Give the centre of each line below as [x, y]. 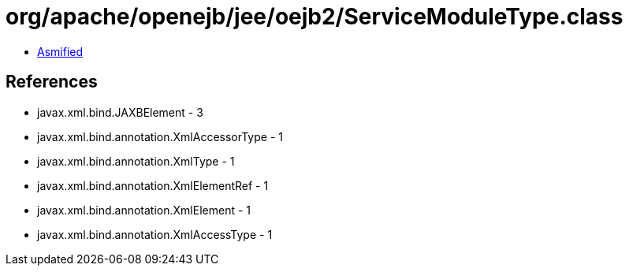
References [52, 82]
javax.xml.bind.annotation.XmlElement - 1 [144, 210]
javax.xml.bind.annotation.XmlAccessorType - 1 [160, 136]
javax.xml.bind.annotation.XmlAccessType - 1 [155, 234]
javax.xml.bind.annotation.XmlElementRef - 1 [153, 185]
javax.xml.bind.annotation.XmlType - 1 [136, 161]
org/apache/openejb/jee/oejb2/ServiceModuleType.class [314, 17]
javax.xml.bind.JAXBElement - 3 [120, 112]
